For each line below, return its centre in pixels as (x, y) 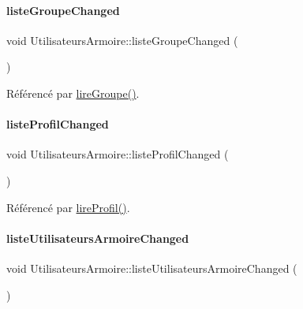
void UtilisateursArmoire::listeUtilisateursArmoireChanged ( (152, 268)
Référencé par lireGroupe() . (73, 93)
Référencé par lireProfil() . (68, 207)
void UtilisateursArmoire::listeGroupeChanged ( (122, 40)
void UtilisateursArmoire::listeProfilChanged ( (118, 154)
